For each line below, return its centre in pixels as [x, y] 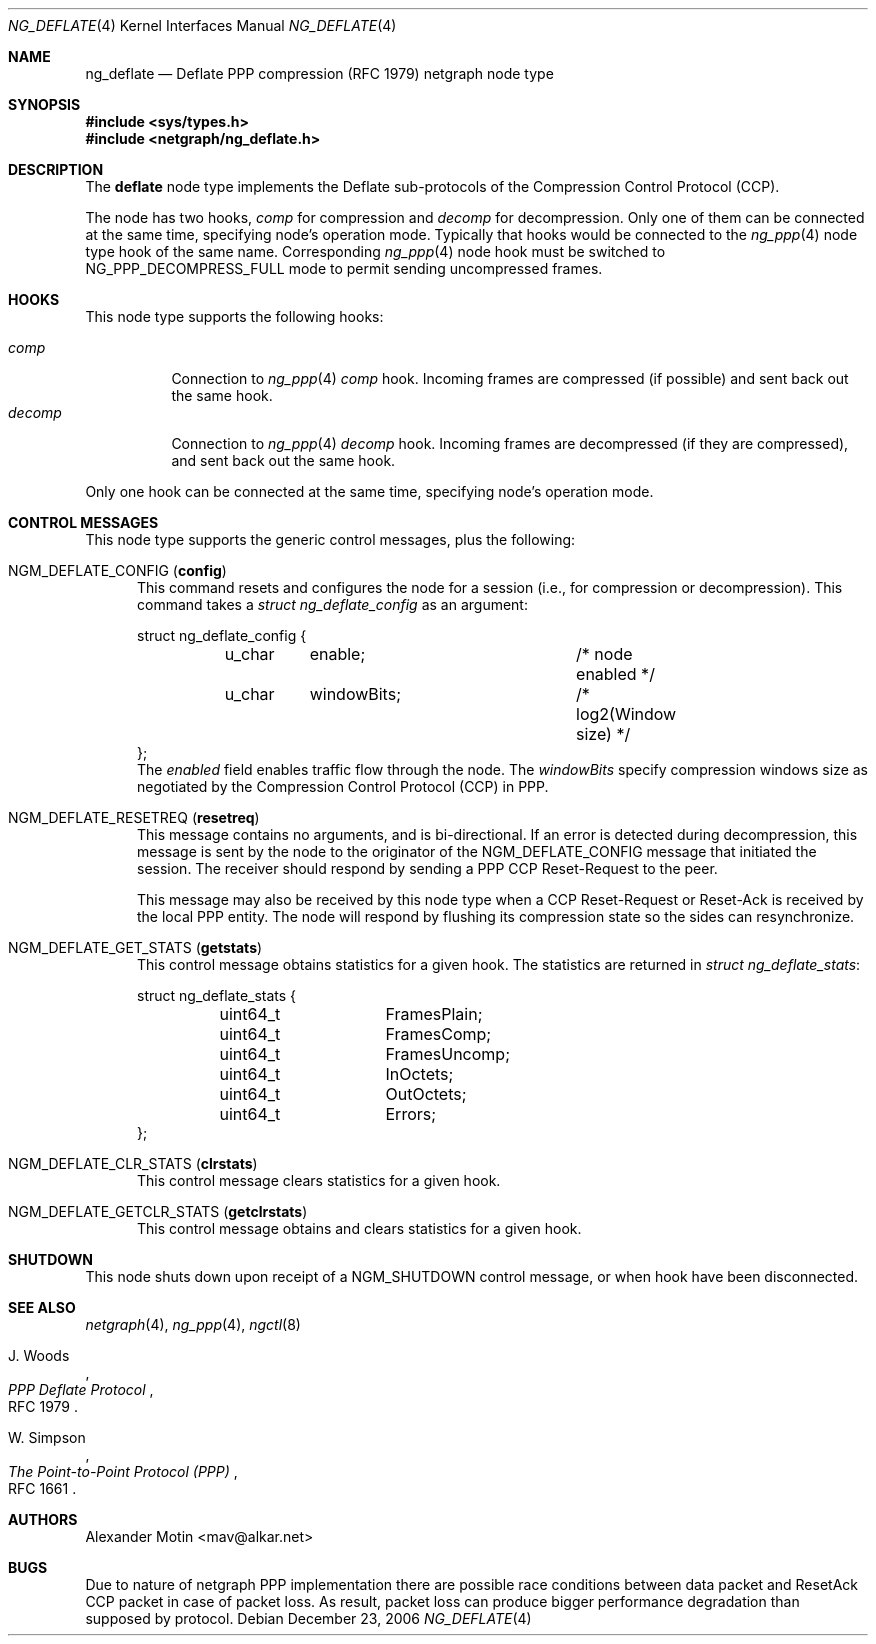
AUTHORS [43, 1519]
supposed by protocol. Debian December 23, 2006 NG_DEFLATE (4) [308, 1618]
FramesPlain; [434, 1014]
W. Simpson [47, 1437]
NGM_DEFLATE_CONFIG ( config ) [117, 570]
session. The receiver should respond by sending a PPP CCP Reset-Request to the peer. [427, 868]
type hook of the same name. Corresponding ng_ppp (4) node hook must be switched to [375, 251]
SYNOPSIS [44, 104]
